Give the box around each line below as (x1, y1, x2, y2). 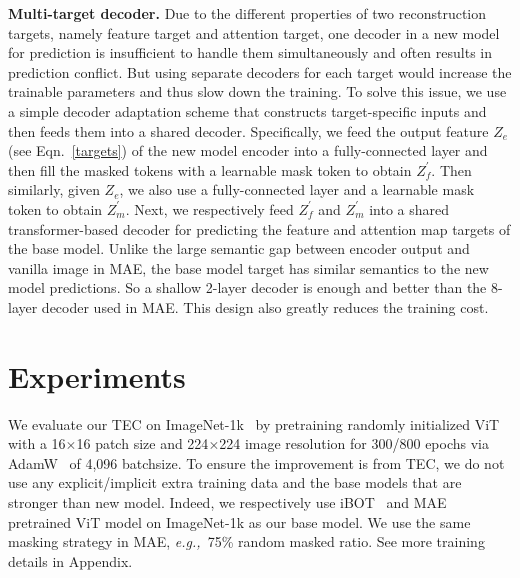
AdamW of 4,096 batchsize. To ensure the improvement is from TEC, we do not (8, 452, 505, 473)
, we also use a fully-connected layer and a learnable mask (119, 179, 475, 200)
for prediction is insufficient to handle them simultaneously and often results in (8, 42, 492, 63)
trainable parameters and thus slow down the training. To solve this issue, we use (8, 81, 507, 102)
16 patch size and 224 (76, 433, 209, 454)
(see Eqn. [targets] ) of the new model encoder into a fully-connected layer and (8, 140, 488, 161)
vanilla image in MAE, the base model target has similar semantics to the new (8, 257, 489, 278)
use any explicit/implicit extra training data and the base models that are (8, 472, 462, 493)
